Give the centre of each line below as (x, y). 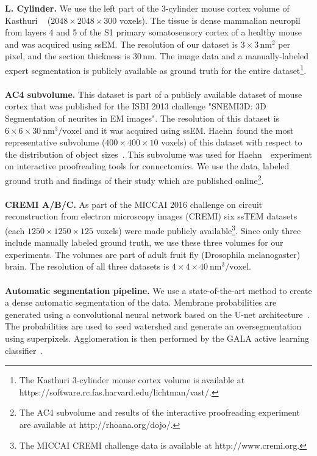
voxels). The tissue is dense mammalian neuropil (210, 20)
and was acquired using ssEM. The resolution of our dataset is (121, 44)
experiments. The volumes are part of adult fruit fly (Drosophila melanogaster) (153, 254)
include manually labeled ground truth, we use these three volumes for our (144, 242)
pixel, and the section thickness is (68, 56)
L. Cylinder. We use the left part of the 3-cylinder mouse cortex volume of (147, 8)
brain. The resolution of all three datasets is (87, 266)
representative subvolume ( (55, 142)
